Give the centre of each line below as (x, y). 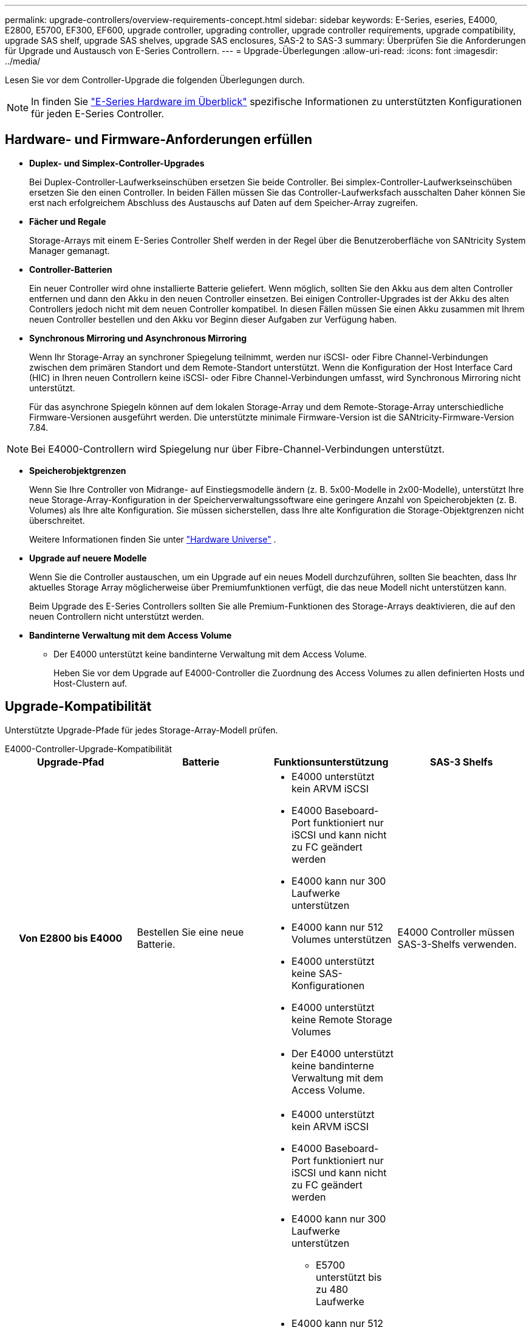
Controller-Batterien (71, 269)
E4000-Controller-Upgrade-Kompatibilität (89, 749)
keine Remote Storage (342, 1019)
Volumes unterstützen (342, 939)
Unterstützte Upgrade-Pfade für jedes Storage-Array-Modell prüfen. (142, 730)
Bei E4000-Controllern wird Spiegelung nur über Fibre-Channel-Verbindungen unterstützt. (238, 449)
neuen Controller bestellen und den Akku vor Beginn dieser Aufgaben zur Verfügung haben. (213, 319)
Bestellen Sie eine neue (190, 932)
